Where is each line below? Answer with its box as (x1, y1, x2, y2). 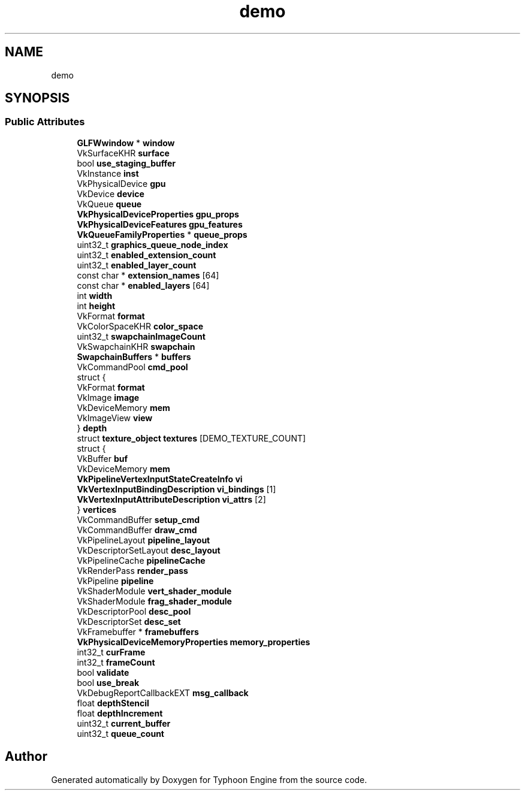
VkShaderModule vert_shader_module (77, 585, 232, 596)
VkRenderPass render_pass (77, 565, 188, 576)
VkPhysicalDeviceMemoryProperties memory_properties (77, 636, 310, 647)
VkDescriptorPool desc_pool (77, 606, 191, 616)
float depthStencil (77, 697, 149, 708)
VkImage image (77, 392, 140, 403)
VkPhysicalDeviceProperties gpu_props (77, 208, 239, 219)
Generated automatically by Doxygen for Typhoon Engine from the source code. (51, 774, 367, 785)
